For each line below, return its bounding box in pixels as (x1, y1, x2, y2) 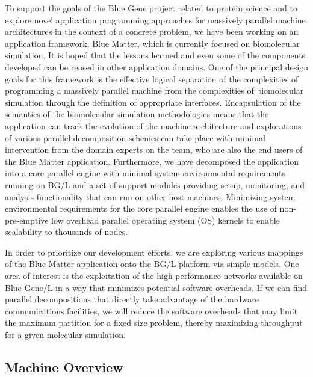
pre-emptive (5, 213, 49, 226)
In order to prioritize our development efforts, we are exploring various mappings (5, 245, 303, 258)
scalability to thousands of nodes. (5, 225, 128, 238)
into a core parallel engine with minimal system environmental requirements (5, 167, 285, 179)
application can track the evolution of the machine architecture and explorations (5, 119, 302, 132)
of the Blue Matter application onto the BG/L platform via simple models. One (5, 257, 299, 270)
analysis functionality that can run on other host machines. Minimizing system (5, 190, 296, 203)
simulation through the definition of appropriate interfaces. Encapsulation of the (5, 96, 301, 108)
